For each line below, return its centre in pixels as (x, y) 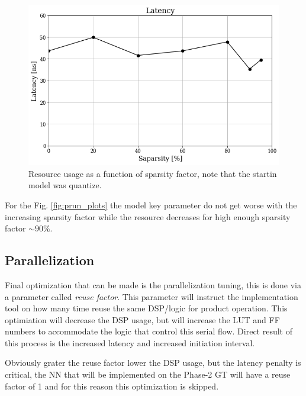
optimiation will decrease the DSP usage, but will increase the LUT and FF (142, 319)
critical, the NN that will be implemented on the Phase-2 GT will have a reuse (148, 374)
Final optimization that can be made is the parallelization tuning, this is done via (153, 284)
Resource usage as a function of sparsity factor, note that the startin (153, 173)
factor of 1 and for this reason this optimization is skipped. (112, 386)
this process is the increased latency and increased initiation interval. (130, 342)
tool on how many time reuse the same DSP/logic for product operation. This (146, 308)
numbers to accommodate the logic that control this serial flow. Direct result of (149, 331)
